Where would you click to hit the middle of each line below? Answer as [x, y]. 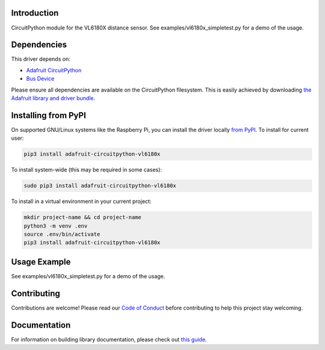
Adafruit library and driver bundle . [53, 98]
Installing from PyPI [49, 115]
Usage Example [41, 262]
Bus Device [40, 79]
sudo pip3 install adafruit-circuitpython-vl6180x [100, 186]
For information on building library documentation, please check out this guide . [109, 339]
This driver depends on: [41, 59]
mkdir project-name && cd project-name [82, 217]
